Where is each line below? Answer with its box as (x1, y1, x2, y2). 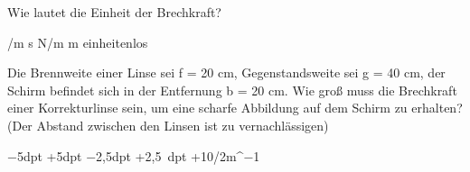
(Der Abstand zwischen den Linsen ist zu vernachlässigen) (7, 115, 329, 134)
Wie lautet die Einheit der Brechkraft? (7, 3, 221, 21)
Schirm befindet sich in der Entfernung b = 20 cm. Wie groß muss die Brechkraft (7, 80, 457, 99)
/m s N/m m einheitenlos (7, 32, 148, 51)
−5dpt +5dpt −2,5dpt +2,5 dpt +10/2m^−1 (7, 146, 260, 165)
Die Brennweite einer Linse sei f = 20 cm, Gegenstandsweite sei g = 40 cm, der (7, 63, 446, 82)
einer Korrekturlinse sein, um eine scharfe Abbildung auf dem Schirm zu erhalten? (7, 98, 463, 117)
